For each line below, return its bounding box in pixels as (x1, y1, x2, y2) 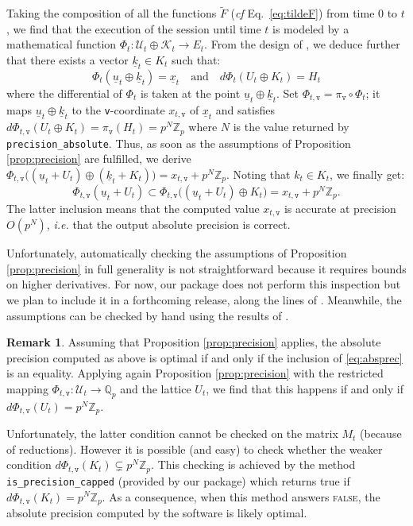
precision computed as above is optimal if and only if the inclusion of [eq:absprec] (6, 349, 403, 365)
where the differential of (6, 85, 122, 102)
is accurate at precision (284, 199, 396, 216)
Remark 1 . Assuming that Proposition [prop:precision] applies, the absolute (6, 334, 381, 350)
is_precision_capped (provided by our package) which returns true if (6, 472, 350, 489)
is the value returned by (233, 118, 349, 135)
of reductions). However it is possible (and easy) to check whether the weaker (6, 440, 383, 457)
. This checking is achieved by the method (151, 456, 356, 473)
